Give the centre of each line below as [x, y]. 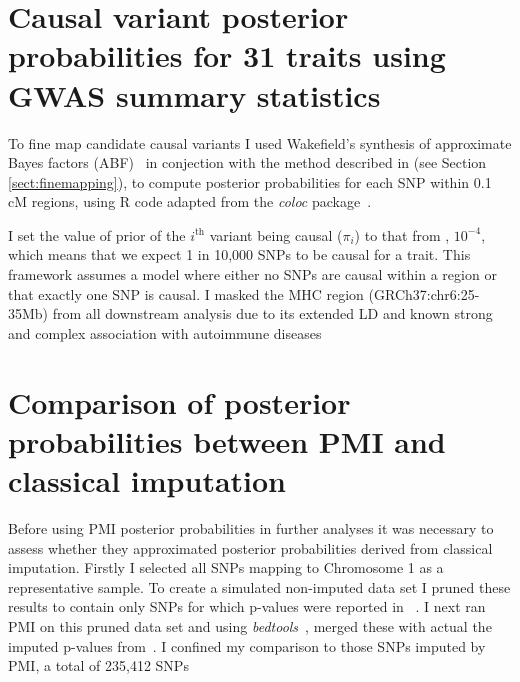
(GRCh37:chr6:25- [424, 293]
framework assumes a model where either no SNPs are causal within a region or [252, 274]
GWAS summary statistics [194, 94]
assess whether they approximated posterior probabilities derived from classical [250, 547]
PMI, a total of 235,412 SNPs [98, 665]
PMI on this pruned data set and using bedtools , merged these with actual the [250, 625]
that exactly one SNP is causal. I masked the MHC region [186, 293]
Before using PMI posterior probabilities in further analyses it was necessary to [251, 527]
